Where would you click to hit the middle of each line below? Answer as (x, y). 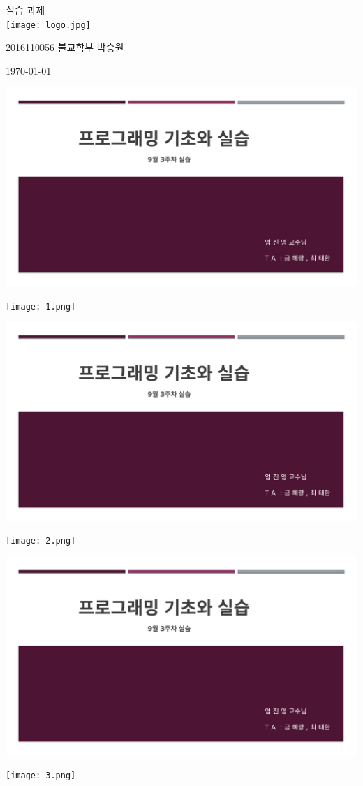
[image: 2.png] (41, 541)
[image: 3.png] (41, 776)
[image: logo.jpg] (48, 25)
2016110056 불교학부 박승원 (65, 47)
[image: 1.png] (41, 306)
